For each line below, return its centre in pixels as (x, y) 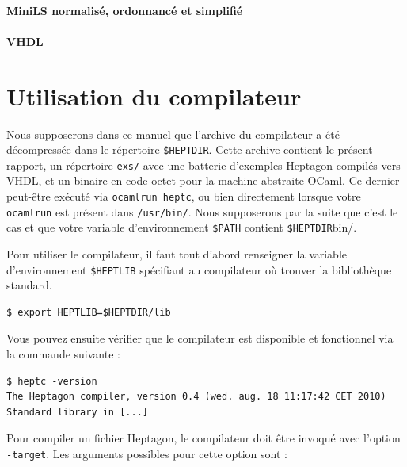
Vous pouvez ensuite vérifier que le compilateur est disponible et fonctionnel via (200, 338)
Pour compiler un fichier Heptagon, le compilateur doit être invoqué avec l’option (203, 438)
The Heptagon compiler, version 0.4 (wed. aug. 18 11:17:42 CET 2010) (196, 397)
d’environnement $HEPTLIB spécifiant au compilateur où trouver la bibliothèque (199, 269)
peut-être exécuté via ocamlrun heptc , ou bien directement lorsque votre (184, 196)
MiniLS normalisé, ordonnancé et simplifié (125, 10)
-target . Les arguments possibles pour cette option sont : (147, 453)
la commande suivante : (63, 354)
